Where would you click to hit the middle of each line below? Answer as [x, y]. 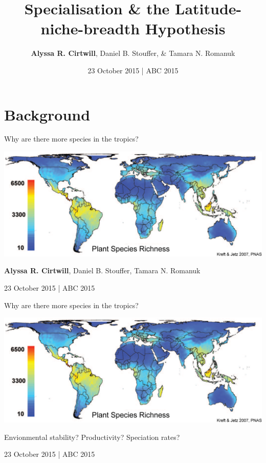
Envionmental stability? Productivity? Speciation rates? [92, 437]
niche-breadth [90, 28]
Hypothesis [185, 28]
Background [47, 114]
